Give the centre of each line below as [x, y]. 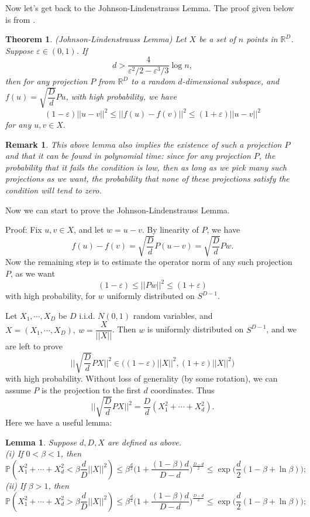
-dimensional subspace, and [231, 81]
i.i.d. [87, 315]
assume [18, 390]
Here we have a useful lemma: [59, 422]
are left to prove [34, 346]
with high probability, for [51, 296]
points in [262, 39]
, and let [89, 229]
